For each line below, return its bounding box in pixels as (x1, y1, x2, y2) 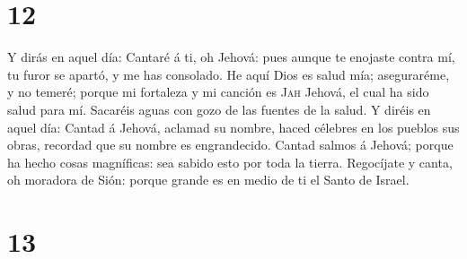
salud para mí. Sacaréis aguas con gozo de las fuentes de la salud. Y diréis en (7, 99, 431, 118)
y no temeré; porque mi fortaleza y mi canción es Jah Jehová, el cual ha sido (7, 82, 429, 101)
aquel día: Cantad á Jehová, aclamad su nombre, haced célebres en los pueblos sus (7, 117, 460, 136)
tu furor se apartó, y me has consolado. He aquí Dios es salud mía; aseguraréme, (7, 65, 450, 83)
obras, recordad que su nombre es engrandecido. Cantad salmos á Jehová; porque (7, 135, 454, 154)
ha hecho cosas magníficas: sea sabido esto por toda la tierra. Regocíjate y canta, (7, 152, 453, 171)
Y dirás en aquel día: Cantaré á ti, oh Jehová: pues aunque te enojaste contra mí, (7, 47, 455, 66)
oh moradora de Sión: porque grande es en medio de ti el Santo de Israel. (7, 170, 410, 189)
